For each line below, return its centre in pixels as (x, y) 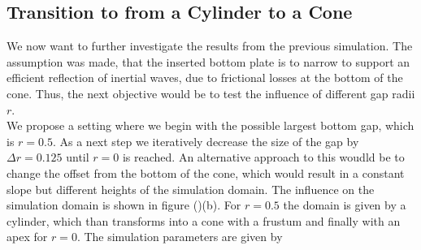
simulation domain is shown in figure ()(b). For (124, 205)
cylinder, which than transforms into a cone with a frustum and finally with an (204, 220)
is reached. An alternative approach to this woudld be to (263, 157)
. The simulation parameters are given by (180, 237)
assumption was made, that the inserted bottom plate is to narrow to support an (208, 61)
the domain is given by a (345, 205)
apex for (27, 237)
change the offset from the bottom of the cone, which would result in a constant (206, 172)
